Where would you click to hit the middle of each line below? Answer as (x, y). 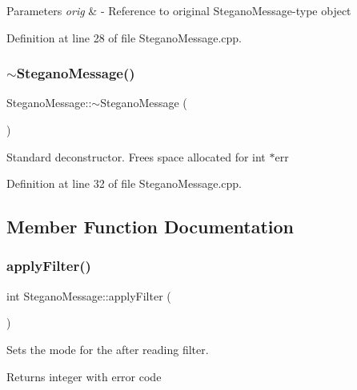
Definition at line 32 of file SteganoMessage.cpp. (124, 183)
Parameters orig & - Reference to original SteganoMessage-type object (179, 10)
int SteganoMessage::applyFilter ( (89, 295)
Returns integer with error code (84, 376)
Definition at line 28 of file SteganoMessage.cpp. (124, 37)
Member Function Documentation (150, 227)
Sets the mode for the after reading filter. (108, 349)
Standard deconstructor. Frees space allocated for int (136, 156)
